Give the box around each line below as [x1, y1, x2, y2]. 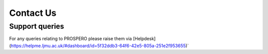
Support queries [9, 22, 65, 31]
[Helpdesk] [133, 36, 156, 42]
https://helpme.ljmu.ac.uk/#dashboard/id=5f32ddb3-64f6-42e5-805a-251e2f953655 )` [10, 43, 189, 49]
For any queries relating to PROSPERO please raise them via [9, 36, 132, 42]
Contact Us [9, 7, 57, 18]
